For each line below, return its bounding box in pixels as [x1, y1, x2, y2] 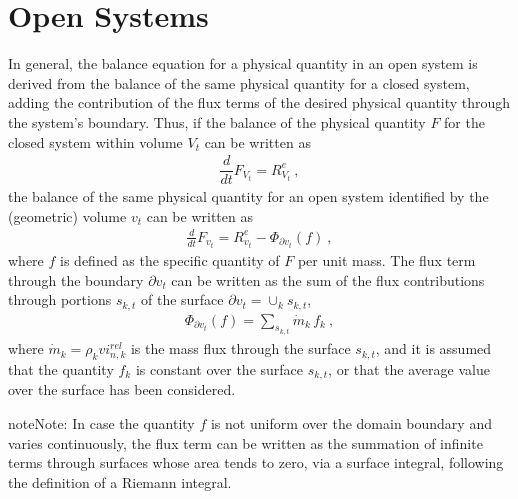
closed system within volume [8, 131, 183, 152]
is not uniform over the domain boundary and [210, 412, 492, 433]
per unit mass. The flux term [297, 250, 476, 271]
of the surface [140, 289, 224, 310]
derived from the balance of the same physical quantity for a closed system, [8, 72, 470, 93]
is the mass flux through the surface [130, 338, 351, 359]
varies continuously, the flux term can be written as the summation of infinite [8, 432, 483, 453]
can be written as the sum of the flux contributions [171, 269, 485, 290]
